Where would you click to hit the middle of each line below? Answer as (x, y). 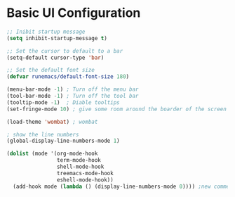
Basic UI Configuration (74, 13)
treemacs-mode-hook (85, 173)
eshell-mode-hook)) (85, 180)
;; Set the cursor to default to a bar (65, 51)
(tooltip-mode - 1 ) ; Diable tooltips (63, 102)
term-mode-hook (79, 160)
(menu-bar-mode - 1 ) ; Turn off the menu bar (73, 89)
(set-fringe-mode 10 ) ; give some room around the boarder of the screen (117, 109)
